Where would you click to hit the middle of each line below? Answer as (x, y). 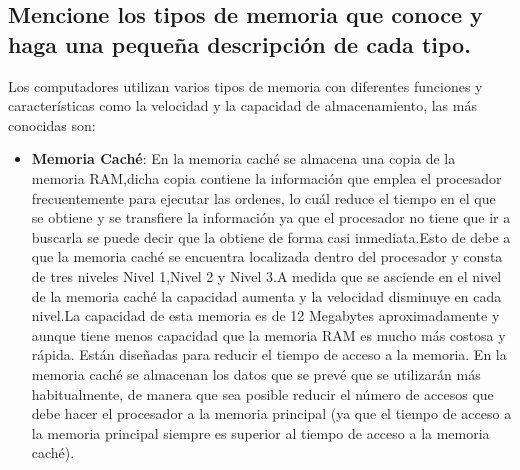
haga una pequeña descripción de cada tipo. (239, 43)
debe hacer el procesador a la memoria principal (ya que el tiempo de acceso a (271, 413)
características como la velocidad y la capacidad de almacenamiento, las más (242, 105)
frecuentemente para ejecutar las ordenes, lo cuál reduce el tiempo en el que (263, 197)
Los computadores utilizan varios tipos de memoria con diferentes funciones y (245, 85)
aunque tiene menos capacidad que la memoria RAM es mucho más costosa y (268, 334)
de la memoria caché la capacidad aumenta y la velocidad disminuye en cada (266, 295)
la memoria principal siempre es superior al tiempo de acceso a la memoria (260, 432)
